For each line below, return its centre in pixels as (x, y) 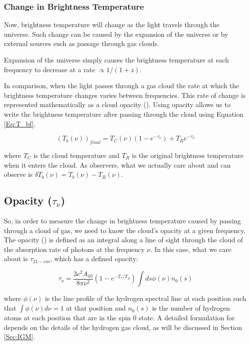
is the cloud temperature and (77, 155)
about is (16, 259)
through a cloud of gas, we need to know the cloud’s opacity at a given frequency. (125, 230)
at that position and (96, 308)
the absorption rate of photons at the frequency (74, 249)
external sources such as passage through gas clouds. (82, 43)
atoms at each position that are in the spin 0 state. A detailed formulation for (119, 318)
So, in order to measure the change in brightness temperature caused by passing (123, 220)
